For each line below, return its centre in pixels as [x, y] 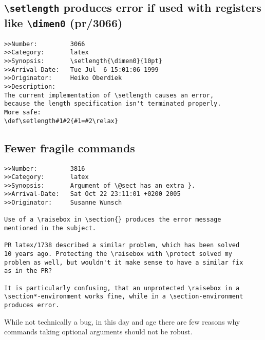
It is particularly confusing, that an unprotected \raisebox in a [122, 288]
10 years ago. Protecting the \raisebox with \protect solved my [118, 254]
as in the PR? [28, 271]
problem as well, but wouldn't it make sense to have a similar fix [124, 262]
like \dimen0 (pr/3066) [63, 23]
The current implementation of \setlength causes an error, [109, 95]
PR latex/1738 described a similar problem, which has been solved [122, 245]
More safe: [23, 112]
